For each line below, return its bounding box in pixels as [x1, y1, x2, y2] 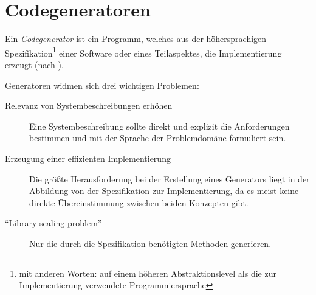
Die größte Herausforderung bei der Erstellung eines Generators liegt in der [29, 172, 310, 185]
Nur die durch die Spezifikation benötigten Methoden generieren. [29, 237, 272, 249]
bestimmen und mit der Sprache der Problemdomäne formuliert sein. [29, 131, 286, 144]
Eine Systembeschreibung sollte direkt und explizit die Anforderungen [29, 119, 290, 132]
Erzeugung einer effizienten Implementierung [5, 151, 171, 164]
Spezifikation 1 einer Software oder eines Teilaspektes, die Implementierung [5, 44, 282, 59]
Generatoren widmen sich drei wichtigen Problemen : [5, 78, 199, 91]
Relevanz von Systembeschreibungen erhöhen [5, 99, 173, 112]
